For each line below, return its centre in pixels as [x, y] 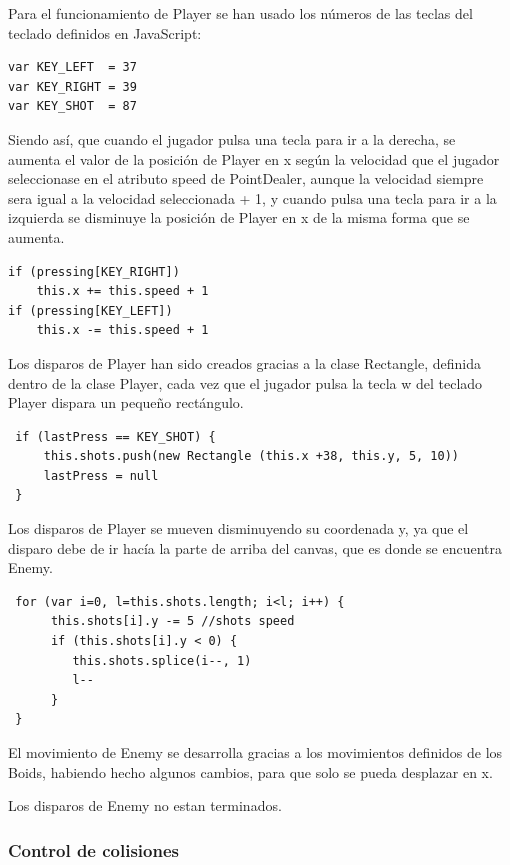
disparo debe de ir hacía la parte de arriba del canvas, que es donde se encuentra [255, 547]
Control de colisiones [93, 849]
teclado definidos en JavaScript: [105, 32]
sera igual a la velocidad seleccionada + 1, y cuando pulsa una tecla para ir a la [252, 197]
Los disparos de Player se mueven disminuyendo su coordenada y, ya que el [238, 528]
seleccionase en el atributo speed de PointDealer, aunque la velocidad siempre [246, 178]
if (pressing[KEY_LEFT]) [90, 310]
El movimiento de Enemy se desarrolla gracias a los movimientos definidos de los [255, 752]
